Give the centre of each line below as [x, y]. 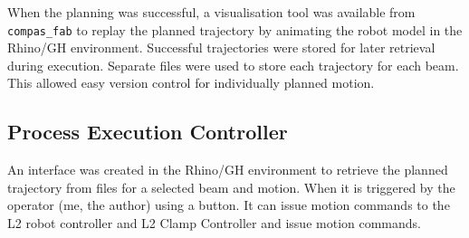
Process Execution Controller [148, 132]
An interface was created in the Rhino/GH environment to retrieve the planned [228, 170]
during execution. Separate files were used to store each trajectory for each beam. [233, 65]
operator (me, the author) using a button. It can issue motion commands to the [229, 205]
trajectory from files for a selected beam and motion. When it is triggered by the [231, 187]
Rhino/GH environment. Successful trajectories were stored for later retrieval [221, 48]
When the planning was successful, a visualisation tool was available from [211, 12]
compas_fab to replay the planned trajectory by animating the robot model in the [235, 29]
